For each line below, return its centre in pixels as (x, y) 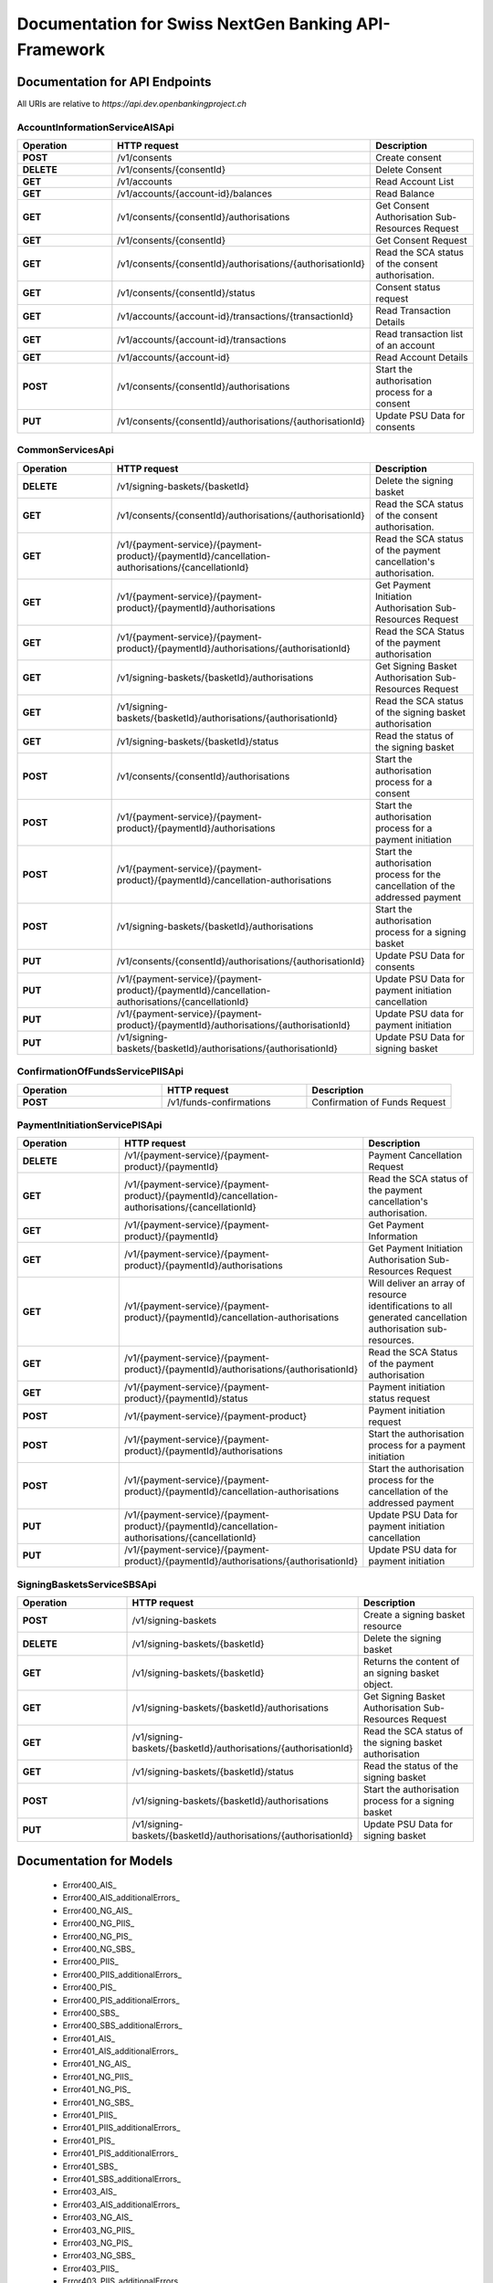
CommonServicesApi (65, 450)
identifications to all (410, 1306)
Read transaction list (420, 334)
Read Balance (405, 194)
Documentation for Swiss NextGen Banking (185, 24)
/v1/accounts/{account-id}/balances (195, 194)
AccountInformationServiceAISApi (96, 127)
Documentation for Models (95, 1862)
